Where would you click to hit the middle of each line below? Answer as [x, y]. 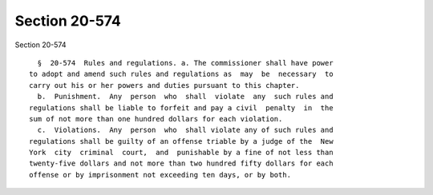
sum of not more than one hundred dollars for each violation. [156, 119]
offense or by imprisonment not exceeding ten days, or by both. [160, 175]
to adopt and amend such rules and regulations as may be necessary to [181, 74]
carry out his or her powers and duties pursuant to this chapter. [164, 85]
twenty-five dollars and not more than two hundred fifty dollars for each [181, 163]
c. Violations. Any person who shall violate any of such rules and [185, 130]
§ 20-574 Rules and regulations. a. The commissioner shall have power [185, 63]
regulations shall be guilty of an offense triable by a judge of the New [181, 141]
